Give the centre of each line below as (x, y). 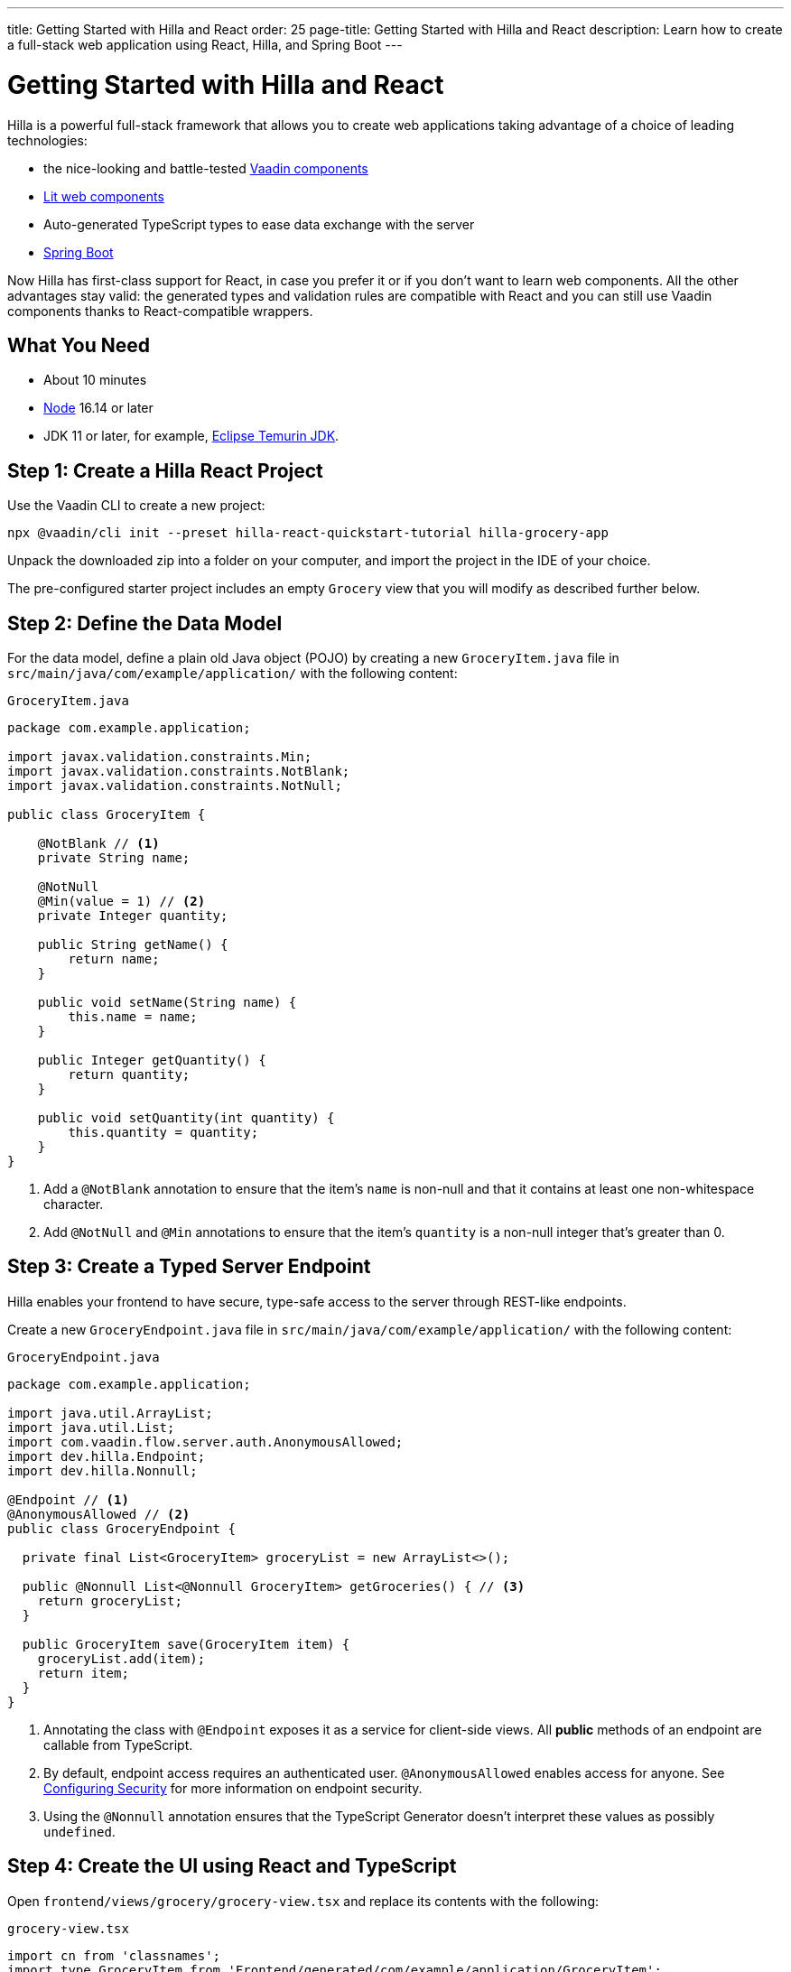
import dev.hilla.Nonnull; (102, 1470)
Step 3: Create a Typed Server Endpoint (189, 1267)
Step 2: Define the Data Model (145, 623)
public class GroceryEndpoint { (121, 1528)
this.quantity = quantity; (163, 1133)
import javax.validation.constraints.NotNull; (175, 786)
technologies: (47, 140)
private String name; (114, 858)
